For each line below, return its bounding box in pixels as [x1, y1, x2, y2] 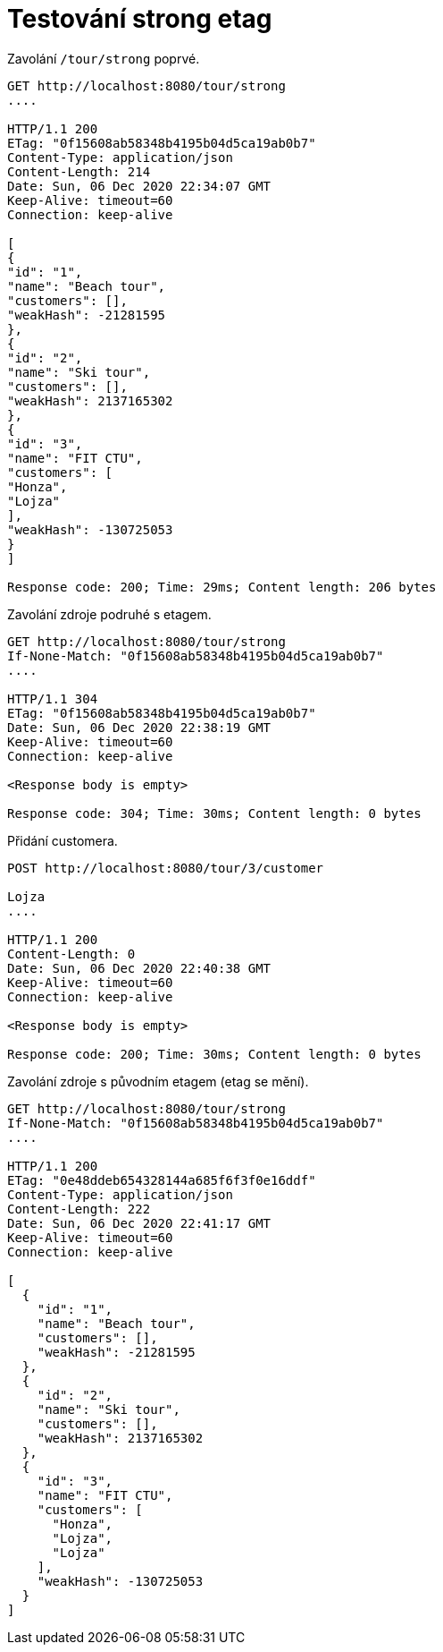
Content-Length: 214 [7, 164, 151, 179]
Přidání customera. [7, 832, 118, 848]
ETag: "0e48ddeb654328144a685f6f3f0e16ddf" [7, 1172, 316, 1188]
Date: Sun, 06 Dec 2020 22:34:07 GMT [7, 178, 272, 193]
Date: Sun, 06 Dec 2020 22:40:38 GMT [7, 960, 272, 975]
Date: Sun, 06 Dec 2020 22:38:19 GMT [7, 720, 272, 735]
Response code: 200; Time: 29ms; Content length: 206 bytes [7, 579, 437, 594]
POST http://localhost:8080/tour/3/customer [7, 860, 324, 875]
